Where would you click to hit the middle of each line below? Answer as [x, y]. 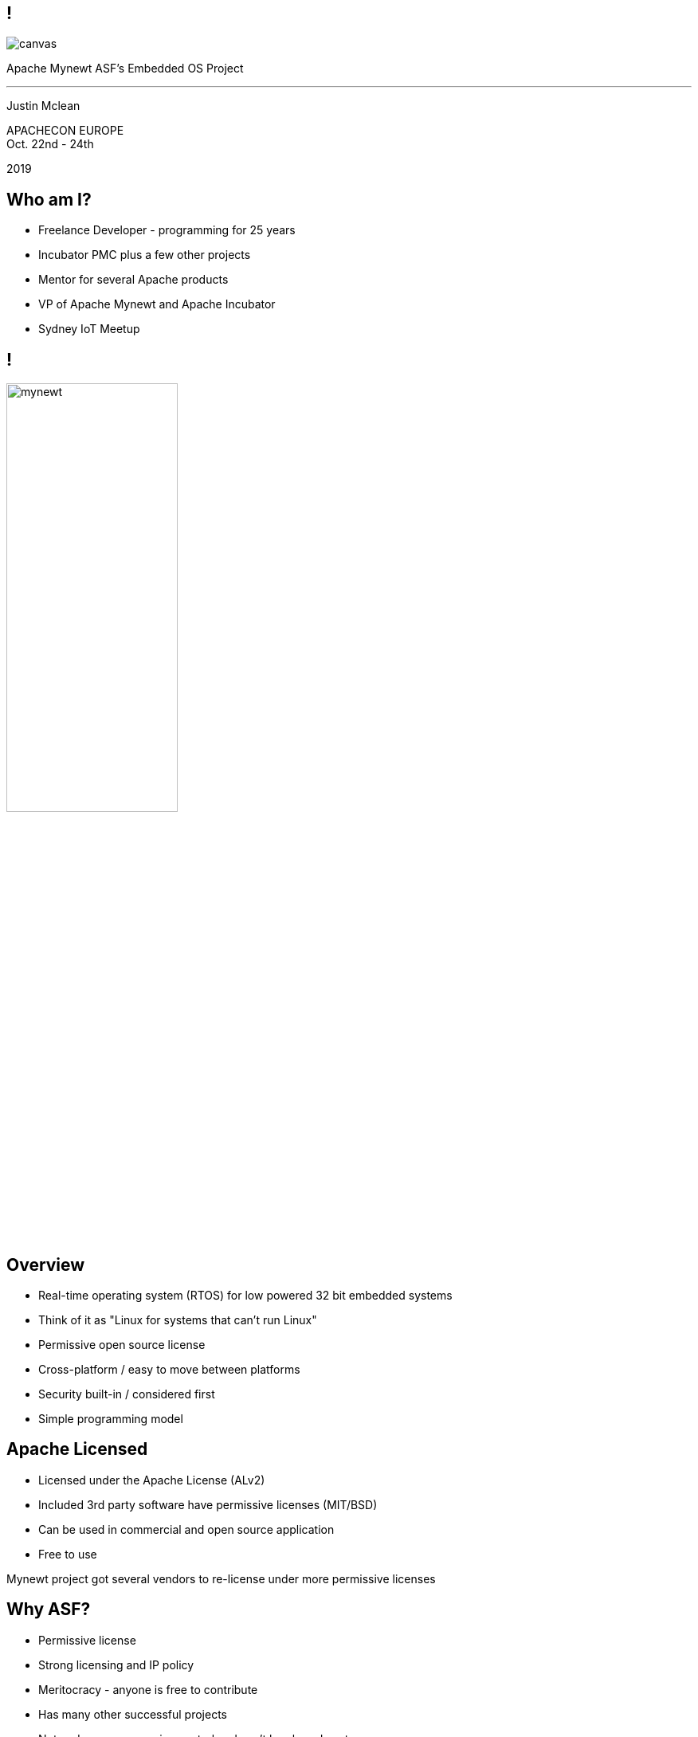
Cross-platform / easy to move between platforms [169, 1369]
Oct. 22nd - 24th [50, 144]
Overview [46, 1265]
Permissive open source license [122, 1344]
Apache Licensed [77, 1449]
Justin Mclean [43, 106]
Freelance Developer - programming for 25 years [167, 230]
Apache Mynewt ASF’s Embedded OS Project [125, 69]
